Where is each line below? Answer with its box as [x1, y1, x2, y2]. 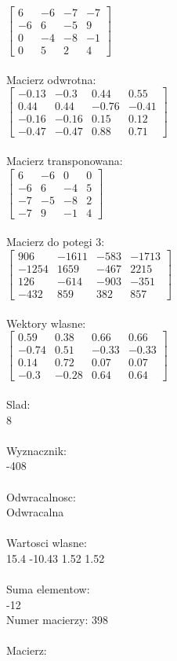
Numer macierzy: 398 [6, 611, 108, 628]
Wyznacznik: [6, 442, 67, 458]
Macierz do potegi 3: [6, 233, 105, 250]
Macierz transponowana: [6, 152, 123, 169]
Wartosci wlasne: [6, 534, 87, 551]
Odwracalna [6, 504, 64, 520]
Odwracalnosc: [6, 488, 76, 505]
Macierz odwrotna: [6, 71, 96, 87]
